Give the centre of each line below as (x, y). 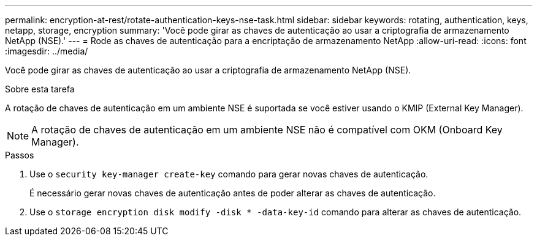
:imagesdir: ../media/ (47, 51)
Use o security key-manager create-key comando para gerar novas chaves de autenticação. (229, 174)
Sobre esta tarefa (40, 89)
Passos (20, 155)
